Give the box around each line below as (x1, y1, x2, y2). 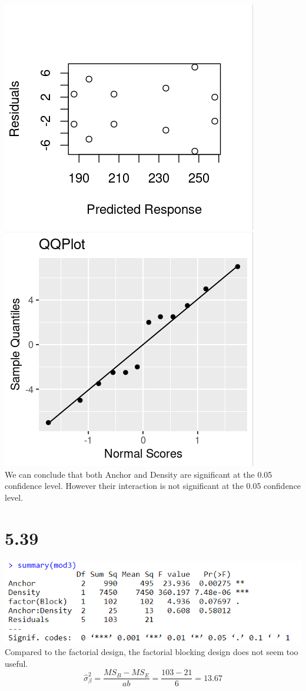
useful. (5, 657, 28, 669)
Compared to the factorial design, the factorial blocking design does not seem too (5, 646, 298, 658)
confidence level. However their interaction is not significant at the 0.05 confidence (5, 480, 301, 492)
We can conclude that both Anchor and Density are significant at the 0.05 (5, 468, 272, 480)
